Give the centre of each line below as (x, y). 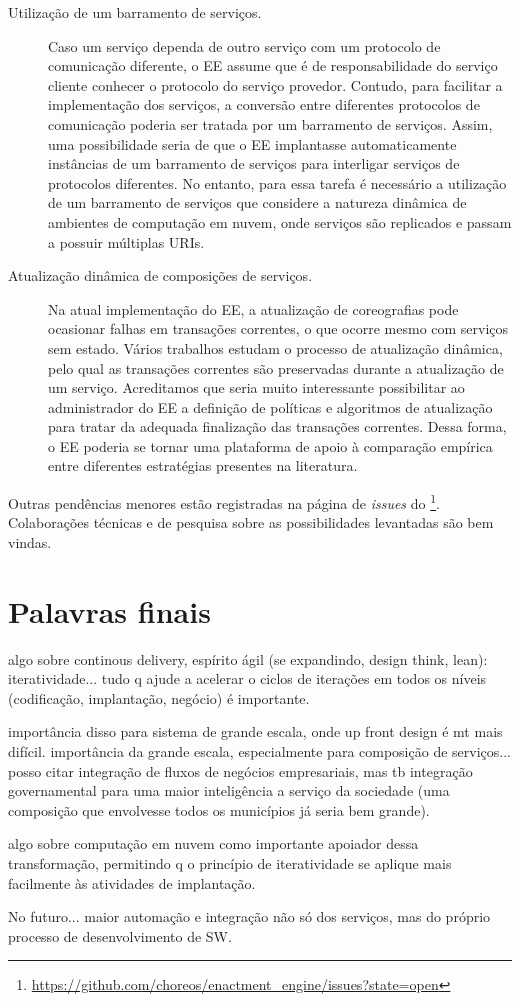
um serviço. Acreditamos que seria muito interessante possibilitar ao (256, 387)
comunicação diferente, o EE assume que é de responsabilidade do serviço (273, 65)
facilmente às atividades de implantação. (132, 882)
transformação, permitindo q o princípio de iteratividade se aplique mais (230, 862)
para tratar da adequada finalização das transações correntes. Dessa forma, (277, 426)
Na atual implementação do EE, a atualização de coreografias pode (253, 308)
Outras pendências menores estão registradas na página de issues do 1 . (224, 501)
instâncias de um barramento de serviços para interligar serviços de (254, 163)
